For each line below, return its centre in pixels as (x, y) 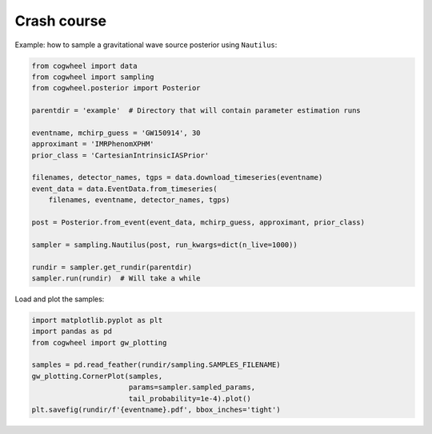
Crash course (61, 21)
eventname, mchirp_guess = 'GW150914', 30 (116, 133)
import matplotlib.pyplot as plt (97, 320)
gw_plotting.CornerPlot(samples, (97, 376)
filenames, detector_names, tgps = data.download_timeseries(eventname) (177, 177)
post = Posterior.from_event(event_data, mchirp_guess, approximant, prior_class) (198, 223)
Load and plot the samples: (60, 299)
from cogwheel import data (84, 66)
